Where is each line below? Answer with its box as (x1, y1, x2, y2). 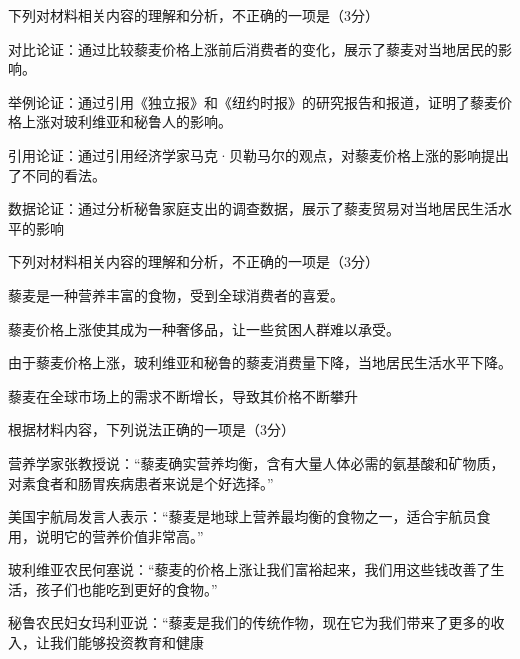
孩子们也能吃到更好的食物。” (35, 578, 218, 599)
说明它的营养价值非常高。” (35, 525, 204, 546)
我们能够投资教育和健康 (49, 632, 204, 653)
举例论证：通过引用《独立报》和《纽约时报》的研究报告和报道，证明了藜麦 (8, 91, 498, 112)
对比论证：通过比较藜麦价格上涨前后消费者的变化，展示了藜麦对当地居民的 (8, 38, 498, 59)
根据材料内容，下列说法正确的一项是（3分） (8, 419, 295, 440)
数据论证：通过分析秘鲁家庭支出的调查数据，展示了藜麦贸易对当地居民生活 (8, 198, 498, 219)
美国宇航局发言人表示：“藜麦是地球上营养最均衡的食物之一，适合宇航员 (8, 506, 477, 527)
